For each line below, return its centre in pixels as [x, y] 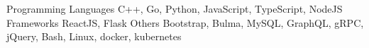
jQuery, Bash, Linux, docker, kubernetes [94, 36]
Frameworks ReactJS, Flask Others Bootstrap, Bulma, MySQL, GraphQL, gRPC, [185, 22]
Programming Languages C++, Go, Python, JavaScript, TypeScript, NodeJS [175, 8]
